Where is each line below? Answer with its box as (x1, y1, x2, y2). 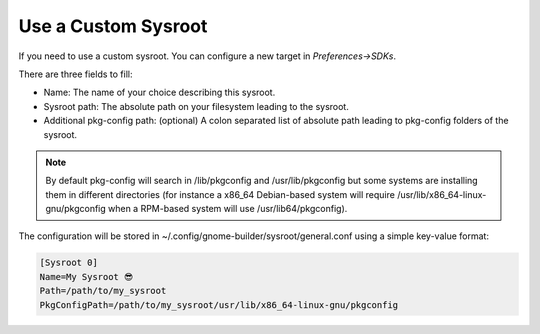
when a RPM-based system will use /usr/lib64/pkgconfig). (107, 203, 348, 215)
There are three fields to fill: (18, 68, 133, 80)
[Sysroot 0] (39, 257, 99, 269)
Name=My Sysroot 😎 (39, 271, 134, 282)
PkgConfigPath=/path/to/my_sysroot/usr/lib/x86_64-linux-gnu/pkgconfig (39, 299, 399, 310)
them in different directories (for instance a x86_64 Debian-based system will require (45, 188, 395, 200)
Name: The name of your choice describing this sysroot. (43, 86, 276, 99)
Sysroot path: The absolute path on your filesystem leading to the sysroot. (43, 100, 349, 112)
